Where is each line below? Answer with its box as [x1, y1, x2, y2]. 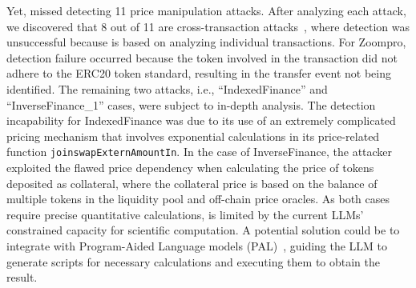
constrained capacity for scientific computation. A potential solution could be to [6, 222, 400, 238]
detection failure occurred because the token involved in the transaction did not [6, 49, 398, 66]
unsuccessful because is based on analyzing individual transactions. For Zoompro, [6, 34, 406, 50]
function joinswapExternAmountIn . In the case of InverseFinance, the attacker [6, 143, 393, 160]
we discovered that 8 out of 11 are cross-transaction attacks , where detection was [6, 18, 410, 34]
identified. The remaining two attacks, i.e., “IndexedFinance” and [6, 80, 328, 97]
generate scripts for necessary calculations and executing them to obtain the [6, 253, 381, 270]
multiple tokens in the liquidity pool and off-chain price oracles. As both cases [6, 190, 390, 207]
